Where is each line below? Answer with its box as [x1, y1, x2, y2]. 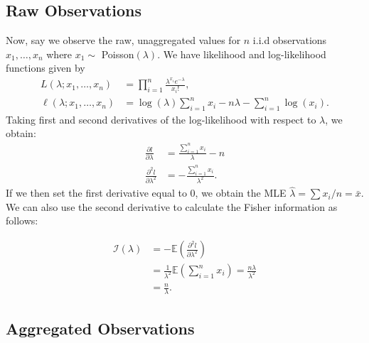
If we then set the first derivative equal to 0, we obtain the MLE [6, 185, 287, 200]
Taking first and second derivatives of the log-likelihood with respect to [6, 111, 316, 126]
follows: [6, 213, 38, 228]
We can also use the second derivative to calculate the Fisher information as [6, 199, 338, 214]
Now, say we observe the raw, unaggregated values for [6, 33, 241, 48]
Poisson [101, 46, 134, 61]
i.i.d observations [252, 33, 327, 48]
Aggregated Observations [6, 317, 195, 339]
